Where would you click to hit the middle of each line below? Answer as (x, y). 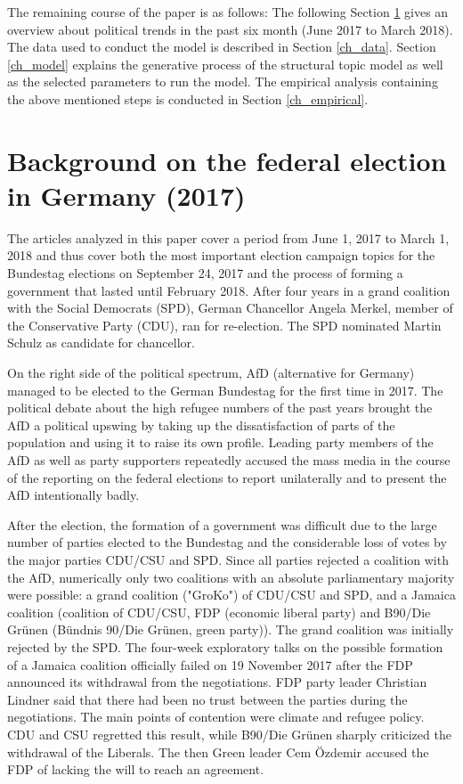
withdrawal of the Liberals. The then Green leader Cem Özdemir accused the (218, 751)
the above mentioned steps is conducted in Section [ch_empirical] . (188, 98)
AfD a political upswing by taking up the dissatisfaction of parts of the (201, 425)
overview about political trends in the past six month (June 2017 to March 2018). (230, 29)
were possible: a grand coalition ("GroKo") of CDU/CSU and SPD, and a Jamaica (231, 595)
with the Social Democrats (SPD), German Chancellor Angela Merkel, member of (230, 308)
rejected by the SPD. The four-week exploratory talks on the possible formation (225, 646)
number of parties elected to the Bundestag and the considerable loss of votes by (227, 542)
